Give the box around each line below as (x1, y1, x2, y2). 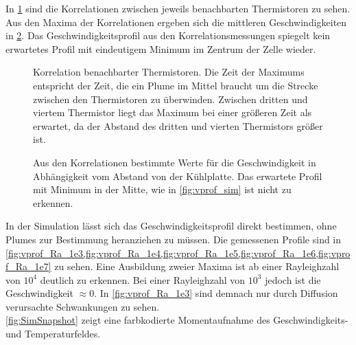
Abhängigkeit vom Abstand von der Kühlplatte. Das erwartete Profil (33, 168, 322, 183)
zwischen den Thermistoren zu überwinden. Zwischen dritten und (33, 91, 308, 106)
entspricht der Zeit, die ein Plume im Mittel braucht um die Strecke (33, 78, 318, 92)
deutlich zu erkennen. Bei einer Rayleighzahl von (40, 272, 246, 287)
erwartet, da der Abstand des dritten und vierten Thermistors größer (33, 118, 323, 133)
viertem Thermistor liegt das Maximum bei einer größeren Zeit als (33, 105, 312, 120)
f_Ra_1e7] (5, 259, 51, 274)
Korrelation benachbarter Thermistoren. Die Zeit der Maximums (33, 65, 305, 79)
